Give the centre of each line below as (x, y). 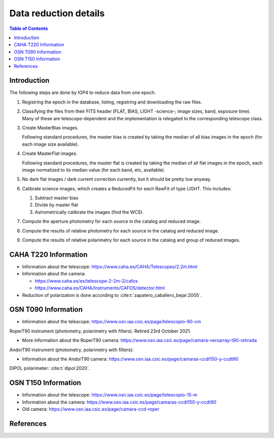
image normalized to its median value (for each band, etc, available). (94, 170)
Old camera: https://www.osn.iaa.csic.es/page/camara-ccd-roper (91, 409)
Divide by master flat (56, 205)
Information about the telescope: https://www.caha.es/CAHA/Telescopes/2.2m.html (110, 266)
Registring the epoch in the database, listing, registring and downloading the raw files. (112, 102)
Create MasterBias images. (50, 127)
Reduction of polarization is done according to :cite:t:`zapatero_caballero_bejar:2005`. (112, 295)
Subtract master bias (57, 198)
